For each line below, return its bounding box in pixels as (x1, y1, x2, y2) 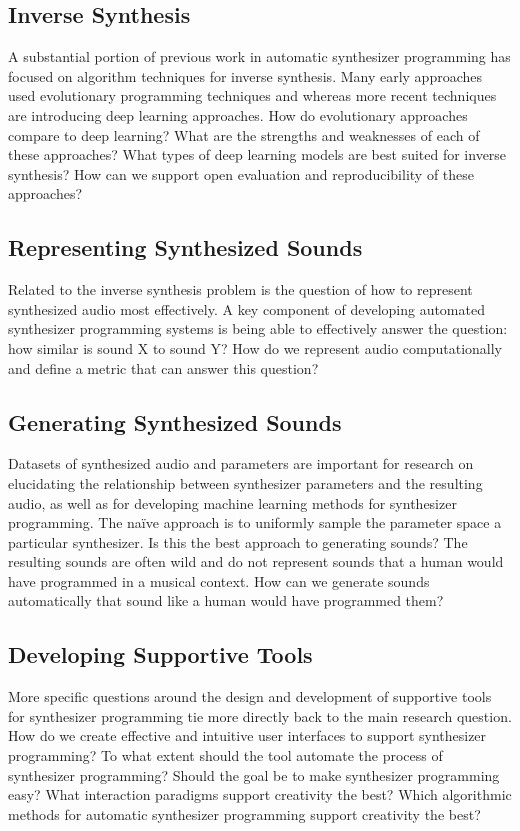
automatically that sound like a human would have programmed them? (8, 590, 444, 611)
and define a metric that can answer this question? (8, 357, 319, 378)
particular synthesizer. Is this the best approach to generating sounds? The (8, 531, 468, 552)
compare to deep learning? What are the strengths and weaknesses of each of (8, 124, 480, 145)
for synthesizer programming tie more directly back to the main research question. (8, 705, 512, 726)
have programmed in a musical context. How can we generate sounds (8, 570, 430, 591)
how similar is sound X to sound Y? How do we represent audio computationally (8, 337, 502, 358)
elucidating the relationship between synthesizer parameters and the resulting (8, 472, 483, 493)
